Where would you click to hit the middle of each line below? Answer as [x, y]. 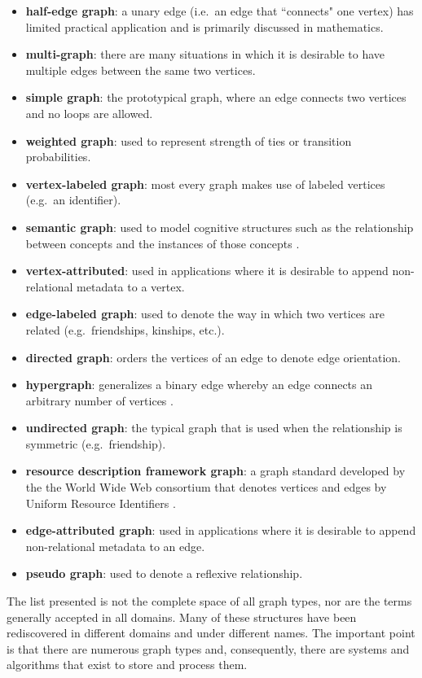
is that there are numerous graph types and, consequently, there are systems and [208, 648]
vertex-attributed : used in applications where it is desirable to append [207, 271]
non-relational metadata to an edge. [115, 546]
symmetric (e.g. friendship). [96, 443]
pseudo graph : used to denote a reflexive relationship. [164, 573]
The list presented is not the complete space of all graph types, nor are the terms [209, 601]
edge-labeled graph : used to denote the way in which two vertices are [205, 314]
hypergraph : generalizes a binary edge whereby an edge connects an [199, 385]
